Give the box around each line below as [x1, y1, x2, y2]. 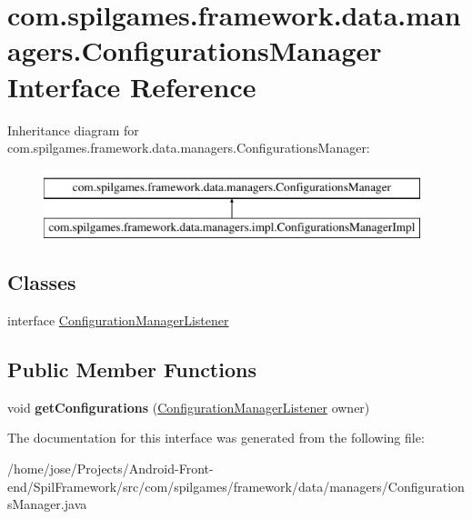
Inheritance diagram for [7, 120, 139, 139]
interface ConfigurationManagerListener [7, 311, 229, 330]
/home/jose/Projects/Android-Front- [7, 459, 214, 478]
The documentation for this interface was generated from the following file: [7, 428, 425, 447]
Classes [7, 268, 76, 296]
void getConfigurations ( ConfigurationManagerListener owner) [7, 397, 370, 416]
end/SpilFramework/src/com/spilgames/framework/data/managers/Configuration [7, 476, 465, 495]
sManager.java [7, 494, 87, 514]
